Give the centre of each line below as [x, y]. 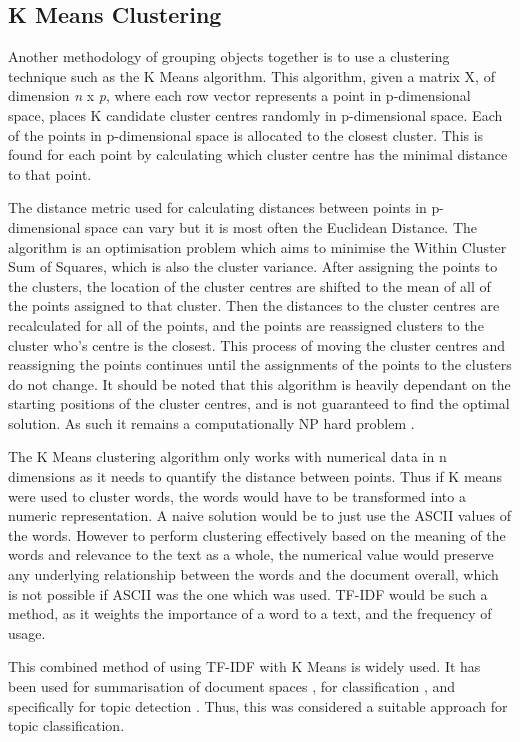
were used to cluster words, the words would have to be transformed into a [237, 495]
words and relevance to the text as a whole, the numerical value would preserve [251, 554]
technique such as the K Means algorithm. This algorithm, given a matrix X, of [251, 75]
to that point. [50, 173]
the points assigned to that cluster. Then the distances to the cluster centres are [254, 305]
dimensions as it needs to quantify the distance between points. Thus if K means [255, 476]
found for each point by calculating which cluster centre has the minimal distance [258, 154]
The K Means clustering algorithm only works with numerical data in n [227, 456]
